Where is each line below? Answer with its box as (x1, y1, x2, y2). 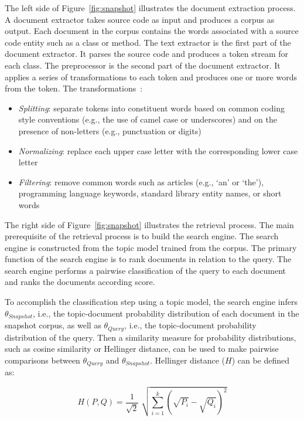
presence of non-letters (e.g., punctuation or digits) (18, 124, 201, 137)
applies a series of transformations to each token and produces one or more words (5, 70, 297, 83)
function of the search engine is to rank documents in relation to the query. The (5, 253, 292, 265)
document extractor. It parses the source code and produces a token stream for (5, 47, 289, 60)
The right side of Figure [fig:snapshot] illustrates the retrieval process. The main (5, 218, 294, 230)
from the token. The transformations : (5, 82, 143, 94)
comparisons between (5, 354, 80, 366)
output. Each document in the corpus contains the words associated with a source (5, 25, 299, 37)
